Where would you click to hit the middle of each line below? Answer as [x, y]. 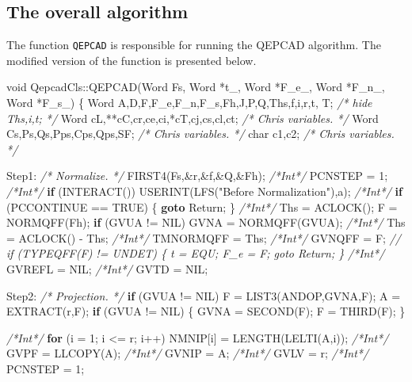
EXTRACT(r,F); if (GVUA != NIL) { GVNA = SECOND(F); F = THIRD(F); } [206, 311]
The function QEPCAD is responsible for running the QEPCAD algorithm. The [194, 45]
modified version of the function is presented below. [132, 60]
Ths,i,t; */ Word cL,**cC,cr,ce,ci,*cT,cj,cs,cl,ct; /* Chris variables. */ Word [193, 118]
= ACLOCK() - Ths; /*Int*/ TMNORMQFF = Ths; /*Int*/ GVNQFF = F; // [204, 237]
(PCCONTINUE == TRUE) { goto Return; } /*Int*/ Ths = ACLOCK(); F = [202, 206]
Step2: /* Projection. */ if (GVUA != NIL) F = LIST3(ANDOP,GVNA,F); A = [204, 295]
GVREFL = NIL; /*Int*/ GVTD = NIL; [107, 268]
